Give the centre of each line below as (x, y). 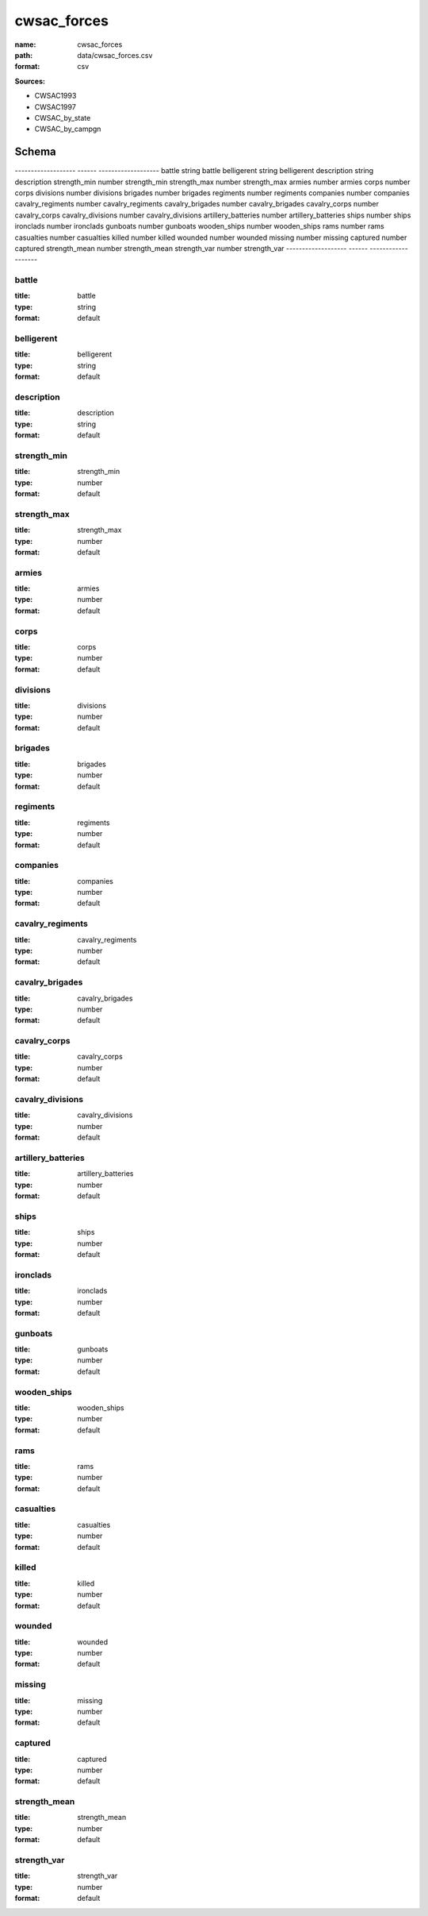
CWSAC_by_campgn (68, 129)
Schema (36, 152)
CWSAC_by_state (63, 118)
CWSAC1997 (55, 106)
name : (25, 44)
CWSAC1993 (55, 96)
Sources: (30, 81)
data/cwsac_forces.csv (115, 55)
